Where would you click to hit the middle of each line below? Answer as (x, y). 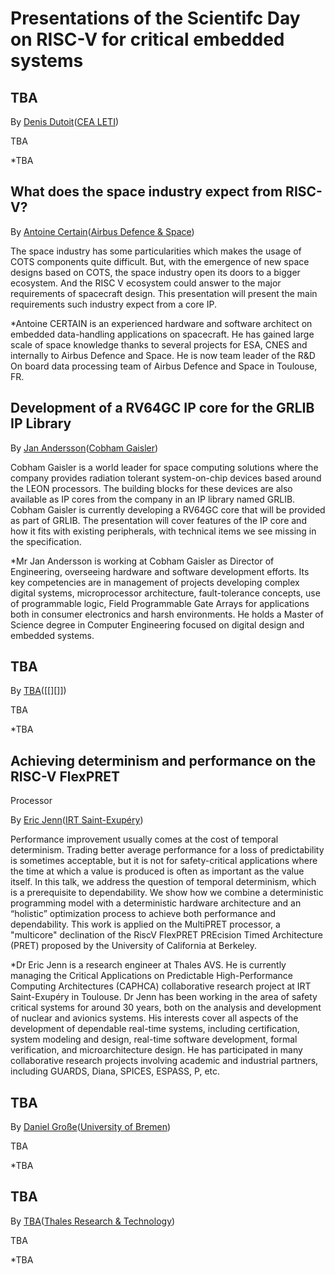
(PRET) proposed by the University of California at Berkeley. (133, 946)
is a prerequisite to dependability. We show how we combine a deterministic (167, 893)
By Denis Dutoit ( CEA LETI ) (65, 121)
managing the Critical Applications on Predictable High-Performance (151, 976)
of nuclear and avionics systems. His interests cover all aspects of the (154, 1018)
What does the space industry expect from (146, 192)
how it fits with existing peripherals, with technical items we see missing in (163, 531)
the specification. (46, 541)
